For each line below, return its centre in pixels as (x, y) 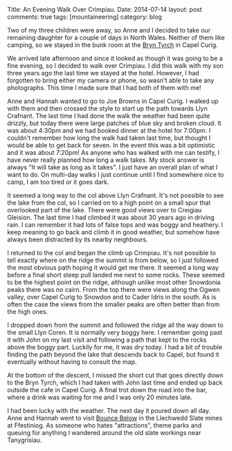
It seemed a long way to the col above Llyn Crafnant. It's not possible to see (116, 195)
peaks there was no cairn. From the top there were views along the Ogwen (114, 289)
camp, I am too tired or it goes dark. (58, 182)
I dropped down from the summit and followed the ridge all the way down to (115, 325)
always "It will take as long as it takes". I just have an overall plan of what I (113, 167)
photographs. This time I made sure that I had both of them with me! (104, 88)
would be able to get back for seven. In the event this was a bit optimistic (111, 145)
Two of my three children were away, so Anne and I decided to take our (109, 30)
